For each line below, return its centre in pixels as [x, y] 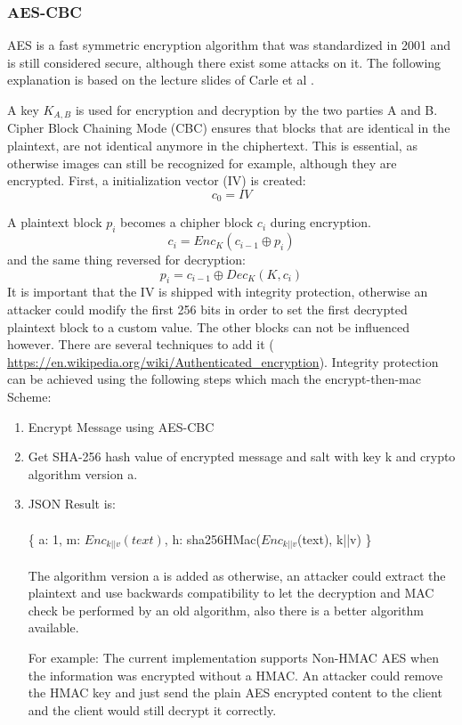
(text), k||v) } [334, 538]
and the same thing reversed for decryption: [126, 260]
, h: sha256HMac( [213, 538]
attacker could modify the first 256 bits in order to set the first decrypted [207, 310]
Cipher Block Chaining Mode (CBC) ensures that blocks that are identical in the [229, 128]
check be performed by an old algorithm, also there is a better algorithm [226, 610]
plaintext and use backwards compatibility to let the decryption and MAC [231, 593]
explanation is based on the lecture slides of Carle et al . [161, 80]
